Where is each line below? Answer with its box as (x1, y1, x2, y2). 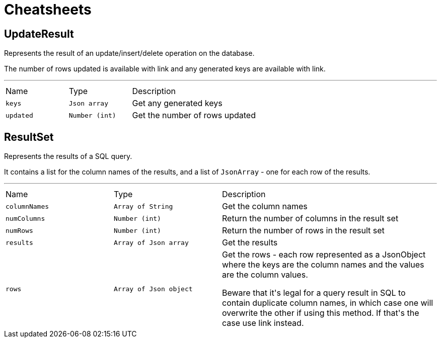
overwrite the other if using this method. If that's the (222, 308, 419, 318)
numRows (6, 226, 33, 234)
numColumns (6, 214, 45, 222)
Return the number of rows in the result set (222, 225, 385, 236)
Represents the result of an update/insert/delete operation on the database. (4, 49, 255, 58)
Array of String (114, 202, 173, 210)
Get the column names (222, 201, 308, 212)
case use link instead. (222, 318, 304, 328)
